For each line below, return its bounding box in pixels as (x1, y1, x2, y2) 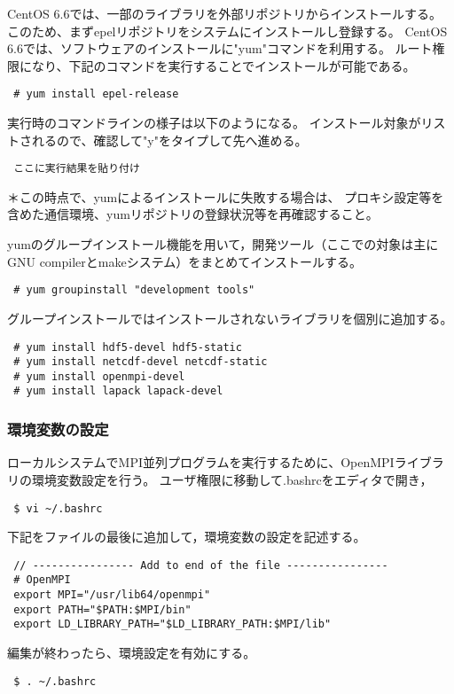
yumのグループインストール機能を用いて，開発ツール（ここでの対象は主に (7, 235, 439, 253)
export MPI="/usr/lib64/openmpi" (13, 589, 211, 602)
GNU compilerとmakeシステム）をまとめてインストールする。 (7, 252, 362, 270)
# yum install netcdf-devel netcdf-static (13, 355, 268, 369)
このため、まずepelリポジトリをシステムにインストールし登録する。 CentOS (7, 21, 448, 40)
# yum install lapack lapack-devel (13, 385, 223, 398)
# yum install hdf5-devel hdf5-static (13, 340, 242, 354)
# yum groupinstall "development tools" (13, 284, 255, 297)
